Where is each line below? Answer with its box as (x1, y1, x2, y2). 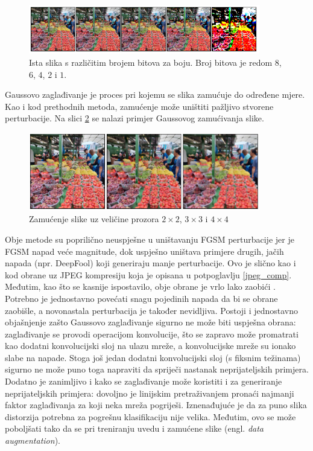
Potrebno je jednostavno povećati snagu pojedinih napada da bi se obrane (5, 292, 278, 304)
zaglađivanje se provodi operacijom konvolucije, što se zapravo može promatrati (5, 327, 299, 340)
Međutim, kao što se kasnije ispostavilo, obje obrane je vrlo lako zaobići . (5, 280, 276, 293)
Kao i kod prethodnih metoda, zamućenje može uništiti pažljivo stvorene (5, 100, 274, 112)
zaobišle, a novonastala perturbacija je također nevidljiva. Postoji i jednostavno (5, 304, 299, 316)
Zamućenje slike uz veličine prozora (29, 213, 159, 225)
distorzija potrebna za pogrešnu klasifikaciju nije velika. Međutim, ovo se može (5, 410, 296, 423)
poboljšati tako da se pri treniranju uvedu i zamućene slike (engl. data (5, 422, 264, 435)
